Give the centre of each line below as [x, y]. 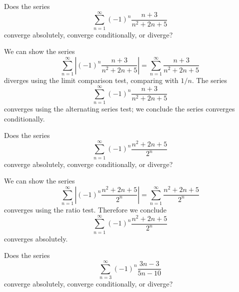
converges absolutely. [36, 238]
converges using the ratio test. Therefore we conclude [85, 210]
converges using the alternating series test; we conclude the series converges [119, 108]
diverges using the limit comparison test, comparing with [91, 80]
